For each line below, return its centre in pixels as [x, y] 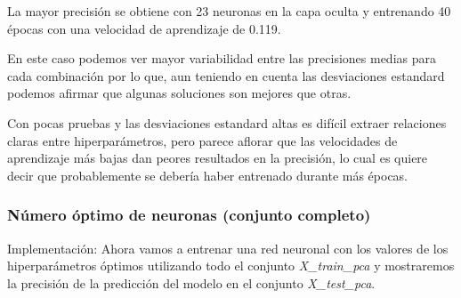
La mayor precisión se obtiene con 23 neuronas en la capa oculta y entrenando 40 [229, 11]
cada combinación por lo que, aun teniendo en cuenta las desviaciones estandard [226, 75]
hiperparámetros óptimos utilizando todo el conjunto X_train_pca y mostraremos [231, 266]
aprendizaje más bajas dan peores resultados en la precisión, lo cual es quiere [218, 158]
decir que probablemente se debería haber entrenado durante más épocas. [208, 175]
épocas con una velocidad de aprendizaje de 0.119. [144, 28]
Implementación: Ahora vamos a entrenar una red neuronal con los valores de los [228, 248]
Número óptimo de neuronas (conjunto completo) [189, 215]
